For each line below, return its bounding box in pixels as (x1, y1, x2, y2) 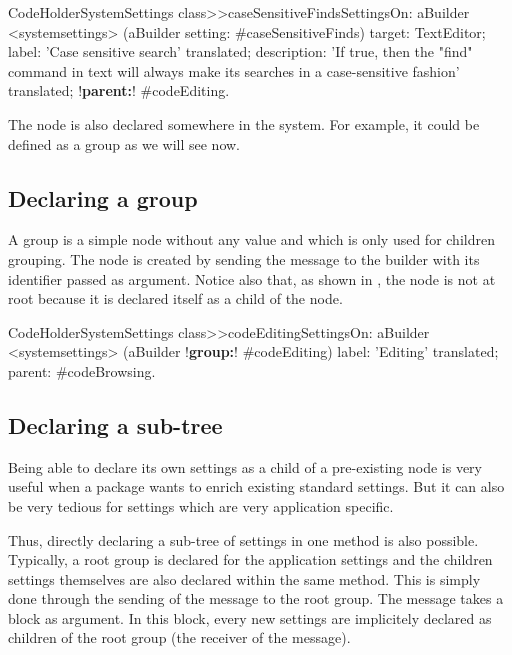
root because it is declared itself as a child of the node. (8, 288, 343, 309)
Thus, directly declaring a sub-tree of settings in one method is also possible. (8, 529, 479, 550)
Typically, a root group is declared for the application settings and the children (8, 549, 493, 570)
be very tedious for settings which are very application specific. (8, 495, 394, 516)
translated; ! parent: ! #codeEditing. (8, 80, 230, 101)
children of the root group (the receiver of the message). (8, 627, 351, 648)
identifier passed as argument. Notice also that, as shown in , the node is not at (8, 268, 496, 289)
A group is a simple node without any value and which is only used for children (8, 229, 495, 250)
